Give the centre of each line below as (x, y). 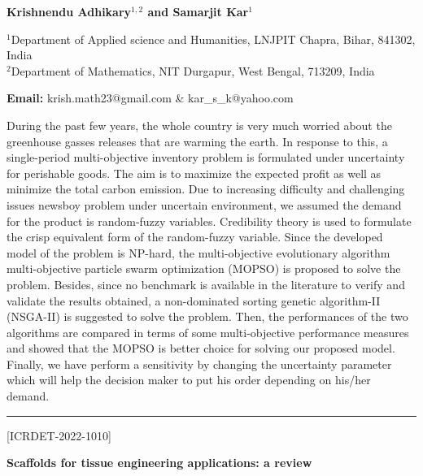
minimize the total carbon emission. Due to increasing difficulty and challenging (206, 189)
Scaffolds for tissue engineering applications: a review (159, 463)
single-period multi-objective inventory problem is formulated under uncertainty (206, 157)
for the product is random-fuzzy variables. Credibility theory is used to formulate (209, 221)
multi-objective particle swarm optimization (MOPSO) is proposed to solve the (204, 268)
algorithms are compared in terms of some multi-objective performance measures (208, 332)
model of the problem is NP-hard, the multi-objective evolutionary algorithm (198, 252)
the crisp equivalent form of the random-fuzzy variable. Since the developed (195, 237)
